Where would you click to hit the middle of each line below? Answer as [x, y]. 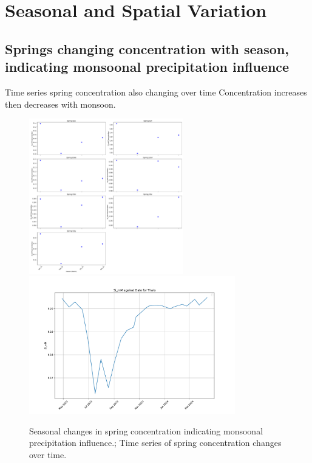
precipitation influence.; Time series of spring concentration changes [155, 443]
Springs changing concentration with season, [147, 48]
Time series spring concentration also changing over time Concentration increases [156, 92]
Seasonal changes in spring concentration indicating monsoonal [146, 430]
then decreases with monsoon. [60, 104]
